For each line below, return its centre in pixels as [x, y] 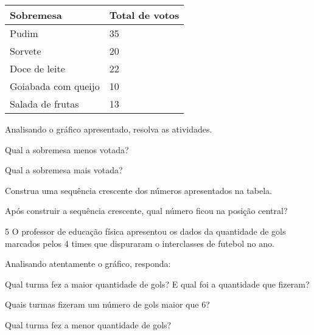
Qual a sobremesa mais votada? [64, 170]
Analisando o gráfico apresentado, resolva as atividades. [109, 129]
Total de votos [144, 15]
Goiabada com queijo [55, 86]
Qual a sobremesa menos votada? [67, 149]
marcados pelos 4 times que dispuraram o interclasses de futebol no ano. [140, 243]
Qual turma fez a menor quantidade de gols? [88, 324]
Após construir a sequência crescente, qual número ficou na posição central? [146, 211]
